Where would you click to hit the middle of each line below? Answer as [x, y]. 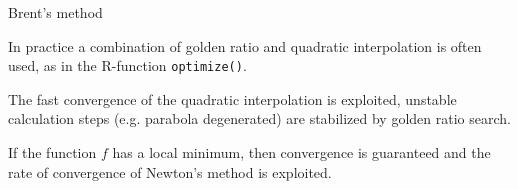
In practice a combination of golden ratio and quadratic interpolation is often [245, 45]
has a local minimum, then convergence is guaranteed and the [301, 152]
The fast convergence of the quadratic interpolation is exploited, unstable [232, 98]
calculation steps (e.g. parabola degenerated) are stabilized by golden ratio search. [259, 118]
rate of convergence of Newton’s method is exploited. [170, 171]
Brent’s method [55, 12]
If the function [52, 152]
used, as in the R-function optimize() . [127, 65]
